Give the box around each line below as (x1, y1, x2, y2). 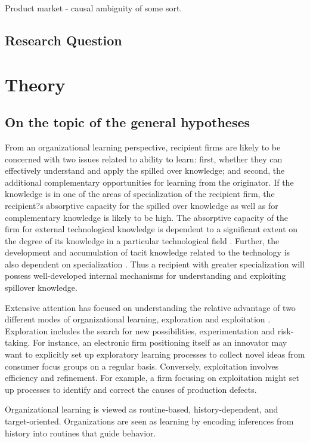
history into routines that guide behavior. (5, 426, 156, 439)
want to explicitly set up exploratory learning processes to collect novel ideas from (5, 348, 305, 361)
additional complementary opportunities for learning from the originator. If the (5, 176, 294, 188)
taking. (5, 336, 30, 349)
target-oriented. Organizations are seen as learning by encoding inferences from (5, 415, 294, 427)
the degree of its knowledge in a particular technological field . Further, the (5, 234, 280, 247)
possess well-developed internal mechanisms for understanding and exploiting (5, 269, 286, 282)
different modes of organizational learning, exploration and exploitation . (5, 313, 271, 325)
